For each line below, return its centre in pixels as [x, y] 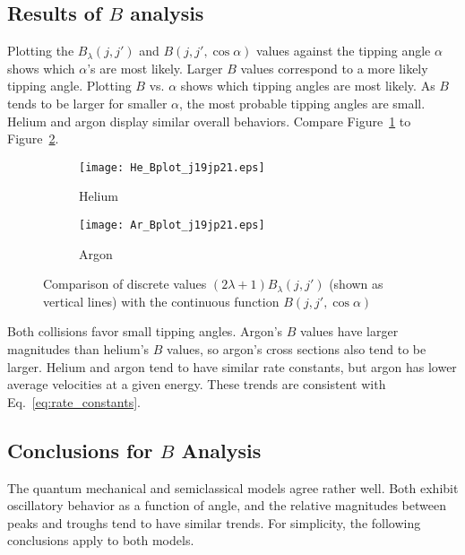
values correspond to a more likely [334, 68]
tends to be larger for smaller [87, 103]
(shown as [356, 284]
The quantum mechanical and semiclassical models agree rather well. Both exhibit [233, 487]
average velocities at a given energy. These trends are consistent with [197, 384]
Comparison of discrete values [125, 284]
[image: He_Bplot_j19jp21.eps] [172, 167]
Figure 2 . [33, 139]
